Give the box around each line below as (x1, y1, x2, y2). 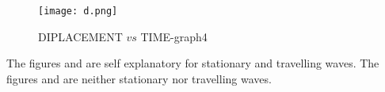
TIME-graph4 (140, 28, 208, 44)
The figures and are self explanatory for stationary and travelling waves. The (6, 55, 379, 71)
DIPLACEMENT (38, 28, 123, 44)
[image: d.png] (38, 6, 118, 17)
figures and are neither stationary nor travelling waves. (6, 70, 272, 86)
